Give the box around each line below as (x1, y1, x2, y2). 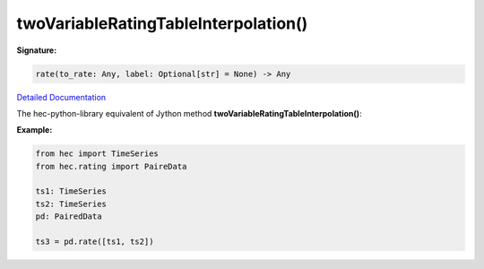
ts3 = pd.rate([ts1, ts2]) (35, 237, 154, 247)
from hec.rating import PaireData (35, 161, 187, 171)
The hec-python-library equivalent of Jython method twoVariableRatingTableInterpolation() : (16, 108, 362, 118)
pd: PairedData (35, 212, 102, 221)
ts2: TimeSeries (35, 198, 108, 209)
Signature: (16, 45, 57, 56)
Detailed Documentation (16, 91, 107, 102)
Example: (16, 125, 53, 135)
